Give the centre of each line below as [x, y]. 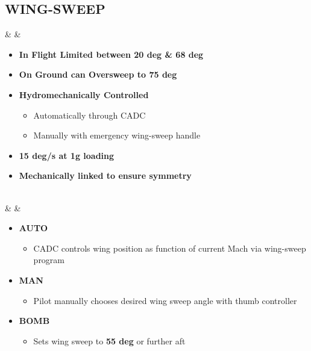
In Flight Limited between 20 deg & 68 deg [111, 54]
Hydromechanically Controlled [84, 94]
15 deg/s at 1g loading [67, 155]
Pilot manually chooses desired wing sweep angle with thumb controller [165, 300]
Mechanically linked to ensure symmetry [105, 175]
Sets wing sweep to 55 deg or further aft [109, 340]
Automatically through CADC [90, 115]
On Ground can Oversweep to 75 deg [98, 74]
